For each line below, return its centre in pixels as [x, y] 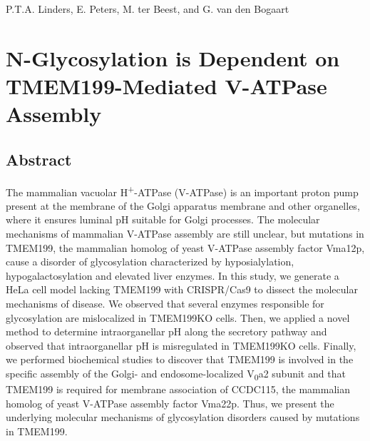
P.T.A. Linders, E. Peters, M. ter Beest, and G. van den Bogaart [148, 9]
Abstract [39, 159]
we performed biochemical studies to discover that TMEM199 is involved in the [180, 359]
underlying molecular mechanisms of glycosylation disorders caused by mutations [183, 417]
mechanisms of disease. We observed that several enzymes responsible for [165, 303]
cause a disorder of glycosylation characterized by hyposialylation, [150, 262]
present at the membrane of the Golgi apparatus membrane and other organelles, [183, 205]
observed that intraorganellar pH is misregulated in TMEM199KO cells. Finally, [181, 345]
